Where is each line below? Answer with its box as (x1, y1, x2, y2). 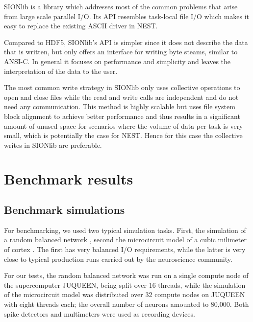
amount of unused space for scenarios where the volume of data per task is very (4, 120, 243, 131)
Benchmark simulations (4, 202, 125, 217)
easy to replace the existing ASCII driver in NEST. (4, 21, 158, 31)
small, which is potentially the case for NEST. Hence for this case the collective (4, 130, 243, 140)
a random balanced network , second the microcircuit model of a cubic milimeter (4, 234, 247, 245)
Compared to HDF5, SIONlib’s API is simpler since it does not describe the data (4, 37, 248, 47)
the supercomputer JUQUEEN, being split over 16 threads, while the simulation (4, 279, 246, 290)
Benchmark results (4, 168, 133, 188)
